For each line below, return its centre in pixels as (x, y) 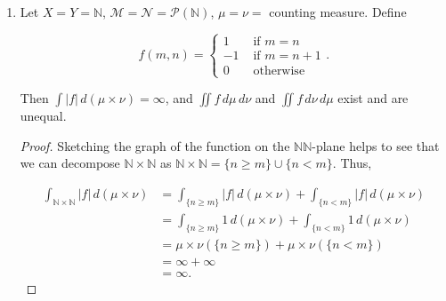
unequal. (43, 116)
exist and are (373, 98)
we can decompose (70, 163)
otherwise (279, 71)
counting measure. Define (338, 12)
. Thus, (352, 163)
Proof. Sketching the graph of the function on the (155, 145)
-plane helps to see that (376, 145)
